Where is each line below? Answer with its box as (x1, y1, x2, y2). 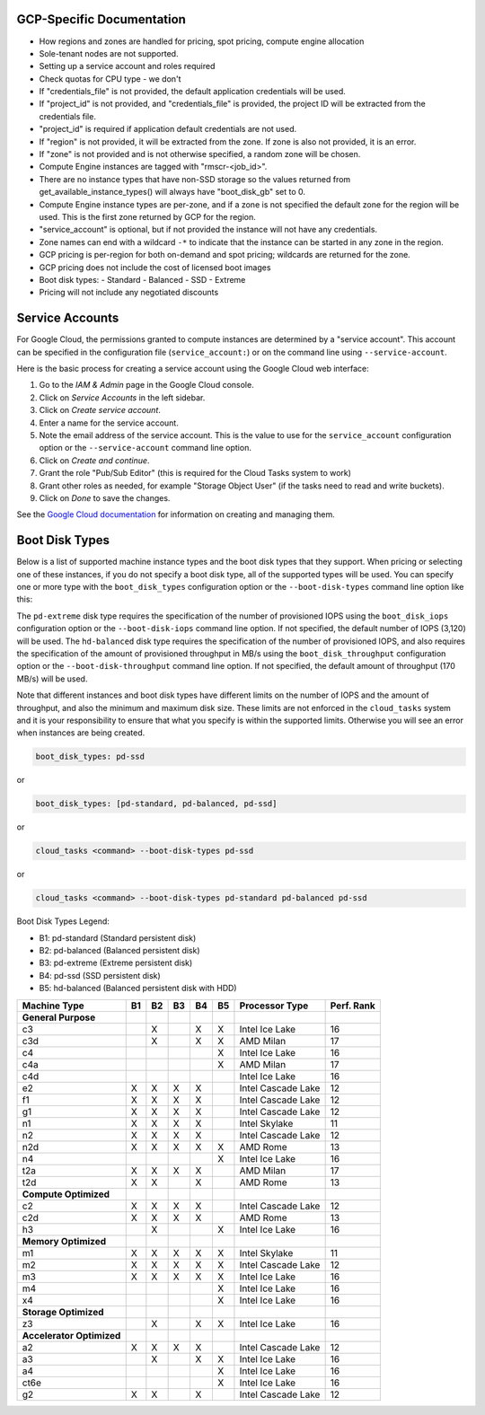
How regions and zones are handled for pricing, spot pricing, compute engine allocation (39, 36, 365, 47)
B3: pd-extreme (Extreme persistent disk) (39, 957, 193, 969)
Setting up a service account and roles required (39, 61, 216, 72)
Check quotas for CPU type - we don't (39, 73, 181, 84)
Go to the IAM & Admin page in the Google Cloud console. (39, 380, 255, 391)
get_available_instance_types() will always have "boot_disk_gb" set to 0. (39, 187, 305, 198)
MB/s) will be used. (16, 673, 88, 684)
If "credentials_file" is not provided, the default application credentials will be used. (39, 86, 346, 97)
